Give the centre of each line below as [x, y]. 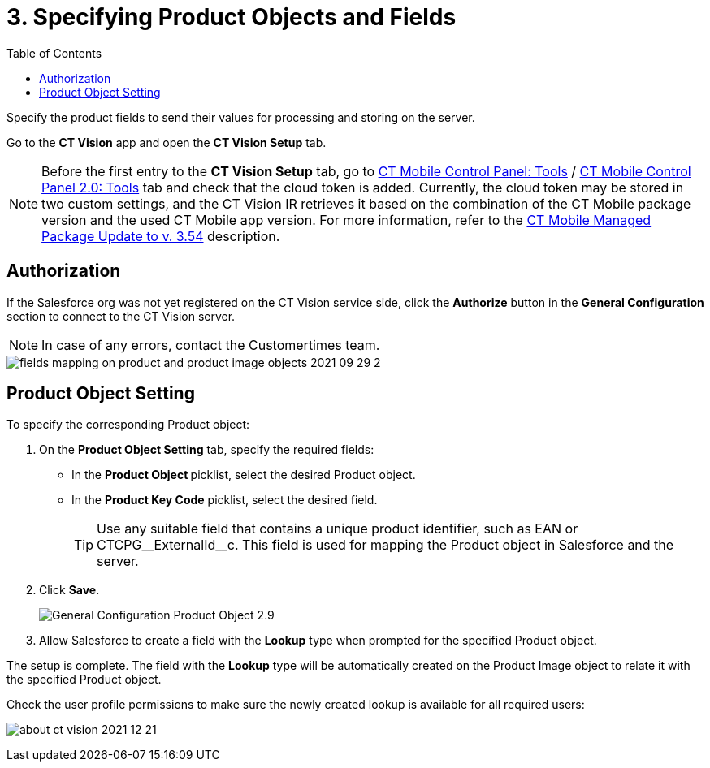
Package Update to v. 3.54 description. [161, 236]
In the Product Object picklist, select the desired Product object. [244, 475]
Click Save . [69, 590]
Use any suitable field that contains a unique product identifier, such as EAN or [338, 529]
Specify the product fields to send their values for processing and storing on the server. [241, 117]
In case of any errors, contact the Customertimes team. [211, 345]
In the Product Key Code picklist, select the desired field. [225, 500]
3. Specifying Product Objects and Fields [232, 17]
